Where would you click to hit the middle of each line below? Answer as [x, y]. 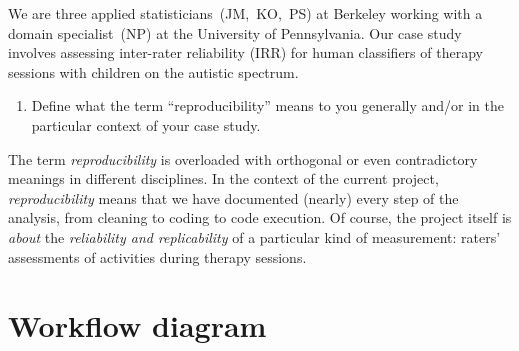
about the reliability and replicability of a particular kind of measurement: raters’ [254, 236]
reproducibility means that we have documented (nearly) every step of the [233, 197]
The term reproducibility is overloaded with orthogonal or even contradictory [243, 158]
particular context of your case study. [146, 124]
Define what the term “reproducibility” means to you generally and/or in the [268, 105]
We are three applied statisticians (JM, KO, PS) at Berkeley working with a [245, 13]
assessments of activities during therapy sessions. [157, 256]
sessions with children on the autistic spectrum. [153, 71]
